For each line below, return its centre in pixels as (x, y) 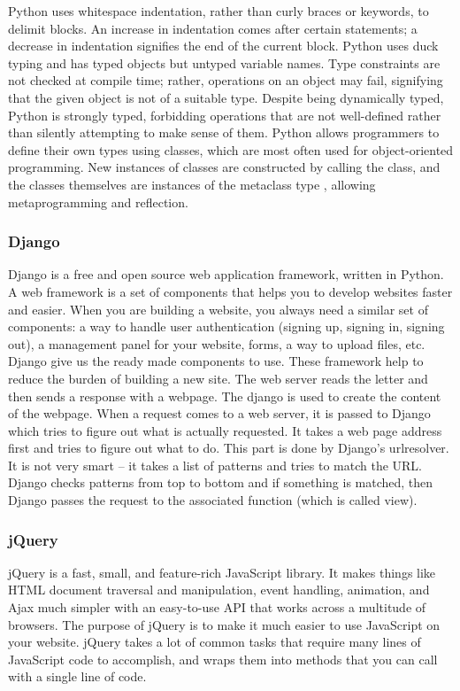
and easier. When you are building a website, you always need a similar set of (218, 309)
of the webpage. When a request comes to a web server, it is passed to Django (219, 413)
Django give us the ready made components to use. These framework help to (216, 361)
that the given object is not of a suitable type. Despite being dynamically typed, (226, 97)
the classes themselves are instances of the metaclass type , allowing (192, 184)
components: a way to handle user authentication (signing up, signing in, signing (226, 326)
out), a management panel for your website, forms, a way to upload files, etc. (217, 343)
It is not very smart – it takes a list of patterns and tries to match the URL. (215, 465)
